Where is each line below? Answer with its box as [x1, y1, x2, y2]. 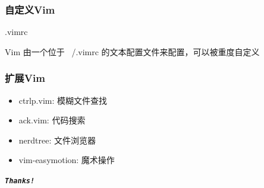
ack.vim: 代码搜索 [18, 114, 86, 126]
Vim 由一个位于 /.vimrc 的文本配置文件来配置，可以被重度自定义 [5, 45, 260, 58]
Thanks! [5, 177, 35, 185]
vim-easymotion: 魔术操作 [18, 154, 115, 166]
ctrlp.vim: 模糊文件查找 [18, 94, 108, 106]
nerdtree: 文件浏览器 [18, 133, 96, 146]
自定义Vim [5, 2, 55, 17]
